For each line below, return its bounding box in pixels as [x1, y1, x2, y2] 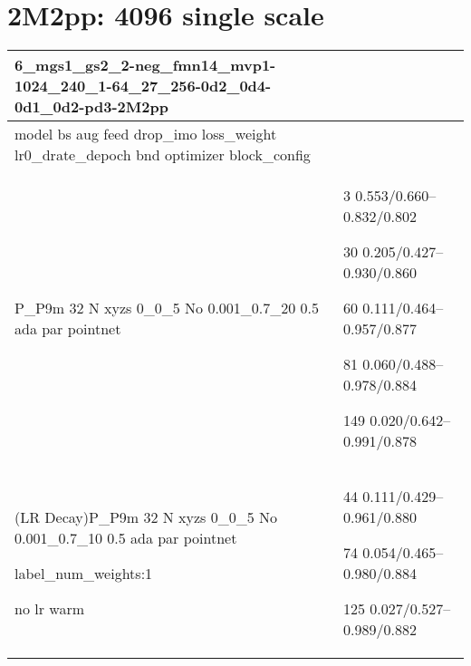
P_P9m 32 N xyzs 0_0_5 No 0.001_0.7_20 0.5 [14, 297, 320, 319]
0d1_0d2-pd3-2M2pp [14, 96, 168, 118]
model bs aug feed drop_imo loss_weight [14, 123, 277, 145]
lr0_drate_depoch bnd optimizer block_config [14, 144, 311, 166]
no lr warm [14, 598, 84, 620]
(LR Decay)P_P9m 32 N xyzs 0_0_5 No [14, 507, 278, 528]
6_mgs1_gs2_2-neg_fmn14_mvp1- [14, 54, 276, 76]
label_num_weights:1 [14, 563, 153, 584]
